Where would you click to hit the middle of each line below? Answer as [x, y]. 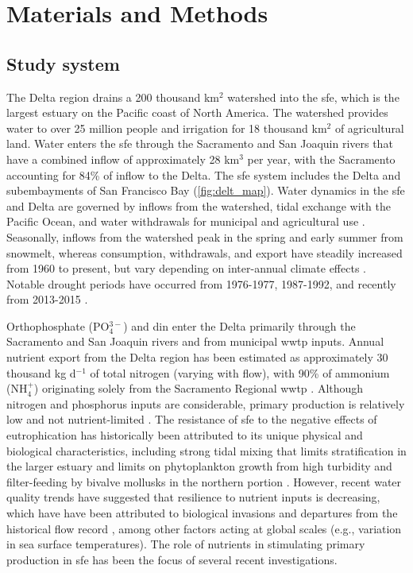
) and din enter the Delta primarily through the [239, 325]
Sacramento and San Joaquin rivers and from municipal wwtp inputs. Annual [195, 341]
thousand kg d [41, 372]
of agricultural [369, 128]
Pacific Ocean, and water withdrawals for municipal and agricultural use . [186, 221]
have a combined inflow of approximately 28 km [123, 159]
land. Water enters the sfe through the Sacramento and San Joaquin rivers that [200, 143]
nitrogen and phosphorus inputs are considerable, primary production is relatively [206, 403]
